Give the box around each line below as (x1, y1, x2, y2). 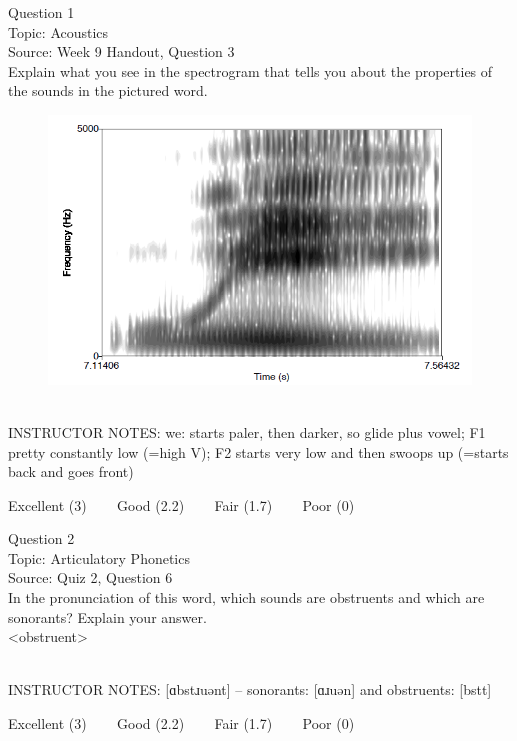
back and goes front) (8, 461, 134, 482)
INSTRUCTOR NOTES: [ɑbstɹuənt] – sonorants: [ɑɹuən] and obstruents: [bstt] (8, 679, 492, 700)
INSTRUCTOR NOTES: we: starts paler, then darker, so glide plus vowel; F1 (8, 421, 486, 442)
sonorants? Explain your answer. (8, 606, 207, 627)
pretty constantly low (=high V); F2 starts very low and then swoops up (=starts (8, 441, 509, 462)
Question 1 (8, 2, 75, 22)
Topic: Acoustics (8, 21, 109, 42)
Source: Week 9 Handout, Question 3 (8, 41, 235, 62)
